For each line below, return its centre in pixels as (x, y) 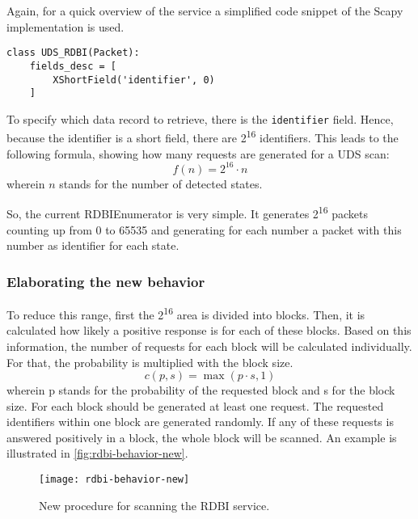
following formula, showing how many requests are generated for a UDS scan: (198, 153)
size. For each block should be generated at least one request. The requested (195, 405)
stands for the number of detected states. (161, 183)
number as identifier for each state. (93, 245)
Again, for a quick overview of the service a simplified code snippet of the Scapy (205, 11)
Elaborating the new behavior (106, 281)
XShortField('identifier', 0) (134, 80)
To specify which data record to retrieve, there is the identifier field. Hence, (200, 118)
